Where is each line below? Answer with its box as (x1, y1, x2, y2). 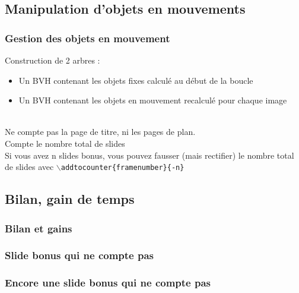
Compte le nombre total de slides (5, 137, 125, 149)
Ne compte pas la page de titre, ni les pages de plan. (5, 125, 196, 138)
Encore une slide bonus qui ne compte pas (5, 275, 211, 290)
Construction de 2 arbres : (5, 54, 100, 66)
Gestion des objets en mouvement (5, 30, 170, 45)
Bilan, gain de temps (5, 190, 135, 208)
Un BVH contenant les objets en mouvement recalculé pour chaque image (18, 94, 287, 106)
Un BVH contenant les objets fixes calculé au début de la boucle (18, 74, 253, 86)
